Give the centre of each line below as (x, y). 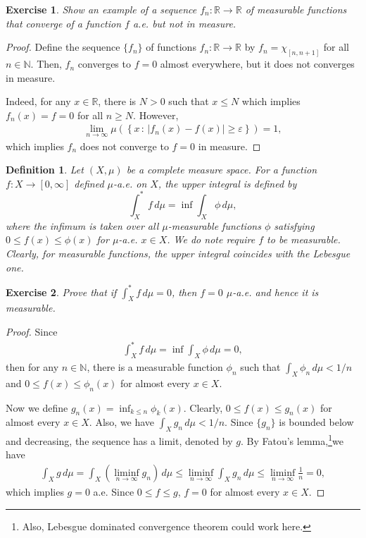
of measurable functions (296, 9)
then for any (32, 366)
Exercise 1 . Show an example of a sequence (101, 9)
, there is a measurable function (155, 366)
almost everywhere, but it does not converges (257, 64)
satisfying (294, 225)
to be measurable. (304, 239)
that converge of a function (64, 23)
